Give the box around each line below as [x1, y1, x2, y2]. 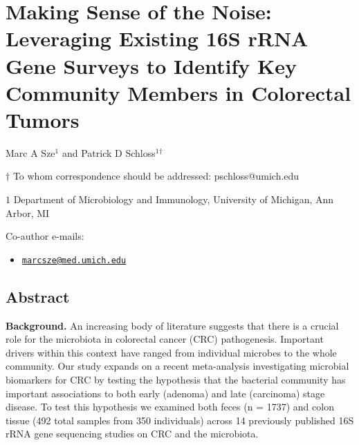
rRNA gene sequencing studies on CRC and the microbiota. [6, 426, 259, 441]
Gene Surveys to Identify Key [6, 51, 297, 79]
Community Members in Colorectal [6, 78, 351, 106]
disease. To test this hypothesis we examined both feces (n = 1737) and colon [6, 399, 334, 414]
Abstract [6, 285, 70, 307]
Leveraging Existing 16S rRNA [6, 24, 309, 53]
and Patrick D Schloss [62, 145, 156, 160]
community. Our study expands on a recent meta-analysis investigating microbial [6, 359, 349, 373]
